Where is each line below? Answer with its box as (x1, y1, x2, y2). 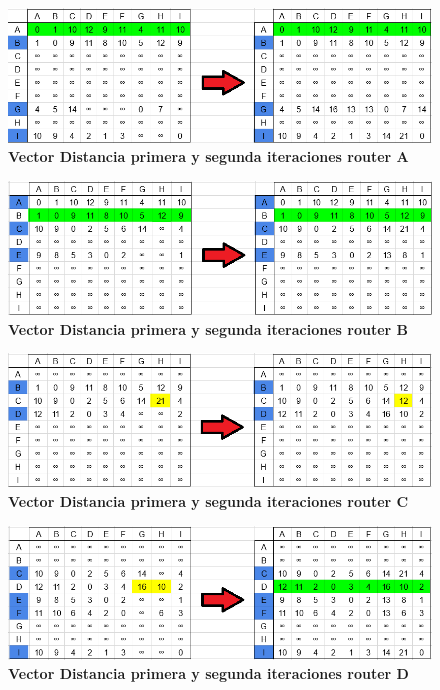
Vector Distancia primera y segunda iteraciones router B (8, 318, 408, 339)
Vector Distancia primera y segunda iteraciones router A (8, 146, 409, 167)
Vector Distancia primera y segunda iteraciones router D (8, 663, 409, 684)
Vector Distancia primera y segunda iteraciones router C (8, 490, 409, 511)
